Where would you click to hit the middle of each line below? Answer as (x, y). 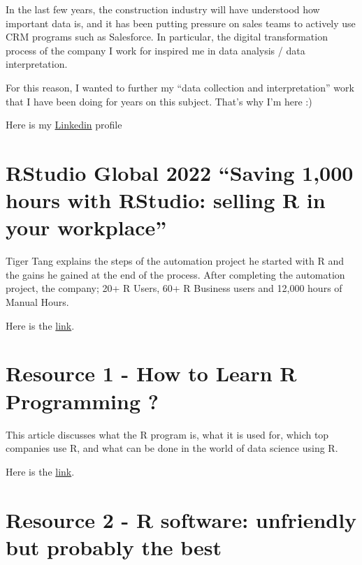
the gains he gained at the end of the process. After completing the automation (175, 274)
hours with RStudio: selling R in (166, 200)
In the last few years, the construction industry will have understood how (163, 9)
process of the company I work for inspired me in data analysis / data (155, 50)
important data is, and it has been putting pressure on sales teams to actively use (181, 23)
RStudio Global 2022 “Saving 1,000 (180, 172)
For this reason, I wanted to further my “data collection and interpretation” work (180, 87)
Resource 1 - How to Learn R (151, 373)
